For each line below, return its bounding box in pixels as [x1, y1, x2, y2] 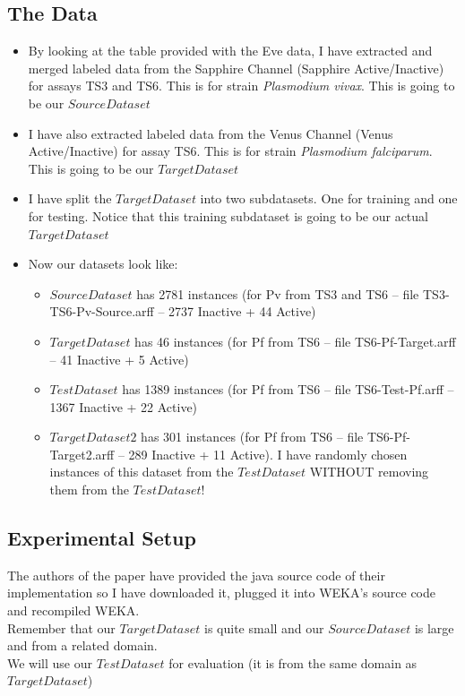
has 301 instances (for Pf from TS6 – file [141, 427, 364, 446]
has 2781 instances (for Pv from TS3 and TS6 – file [136, 284, 419, 303]
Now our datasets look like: [28, 254, 178, 273]
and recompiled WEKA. [7, 601, 140, 620]
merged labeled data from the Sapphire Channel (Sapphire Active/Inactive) [28, 58, 444, 77]
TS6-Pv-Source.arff [49, 302, 154, 321]
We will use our [7, 653, 93, 672]
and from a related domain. [7, 636, 158, 655]
